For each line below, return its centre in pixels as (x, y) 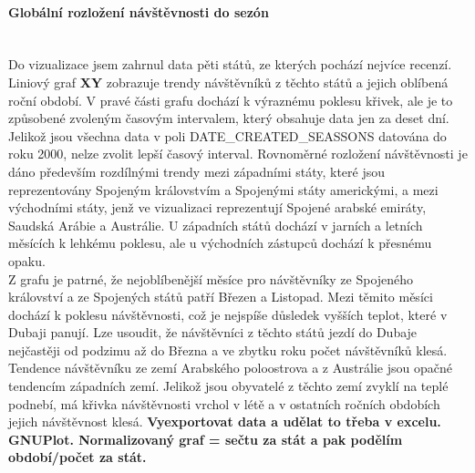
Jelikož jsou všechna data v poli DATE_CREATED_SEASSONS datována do (227, 135)
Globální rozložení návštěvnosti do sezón (139, 11)
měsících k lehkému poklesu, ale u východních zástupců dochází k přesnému (220, 243)
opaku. (27, 260)
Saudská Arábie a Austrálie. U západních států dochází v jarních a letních (216, 225)
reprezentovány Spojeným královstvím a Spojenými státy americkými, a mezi (223, 189)
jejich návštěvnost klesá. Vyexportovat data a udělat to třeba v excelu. (225, 422)
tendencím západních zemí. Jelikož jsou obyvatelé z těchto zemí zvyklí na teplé (228, 386)
